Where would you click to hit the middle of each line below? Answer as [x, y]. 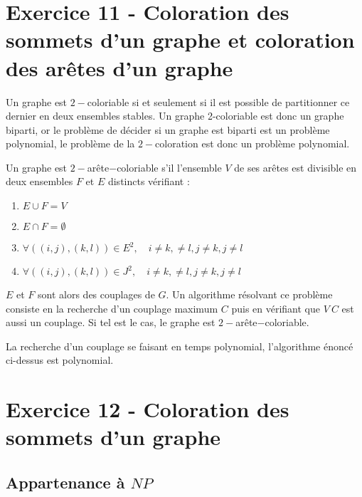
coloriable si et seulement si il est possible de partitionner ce [218, 101]
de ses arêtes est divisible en [296, 167]
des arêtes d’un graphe [119, 67]
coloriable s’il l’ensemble [169, 167]
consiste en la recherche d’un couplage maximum [112, 308]
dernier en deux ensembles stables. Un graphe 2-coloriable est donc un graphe [175, 116]
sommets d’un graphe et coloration [180, 40]
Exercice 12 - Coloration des [148, 409]
